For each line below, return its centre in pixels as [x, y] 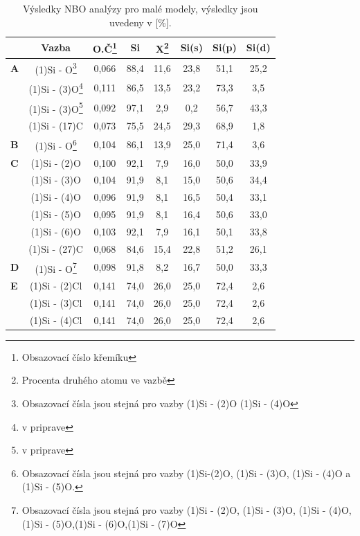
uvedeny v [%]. [140, 22]
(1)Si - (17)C [56, 126]
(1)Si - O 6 [56, 144]
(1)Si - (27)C [56, 248]
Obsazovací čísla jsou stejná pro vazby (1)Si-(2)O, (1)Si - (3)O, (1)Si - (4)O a [186, 473]
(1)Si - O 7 [56, 267]
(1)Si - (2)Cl [56, 286]
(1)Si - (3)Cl [56, 302]
